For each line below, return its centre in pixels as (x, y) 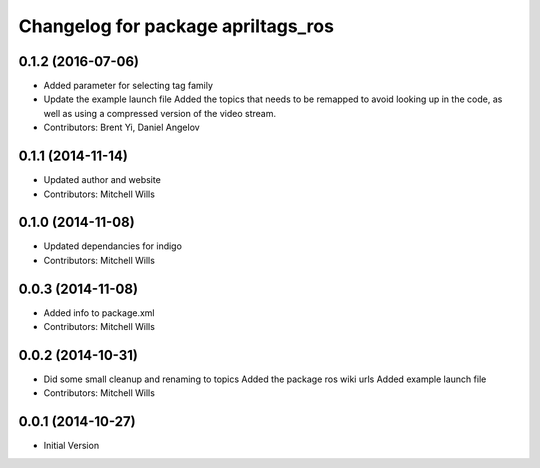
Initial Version (71, 446)
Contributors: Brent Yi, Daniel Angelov (121, 127)
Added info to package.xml (99, 312)
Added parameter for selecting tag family (128, 86)
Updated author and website (102, 180)
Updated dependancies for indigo (112, 246)
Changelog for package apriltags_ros (176, 26)
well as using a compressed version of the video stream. (160, 113)
